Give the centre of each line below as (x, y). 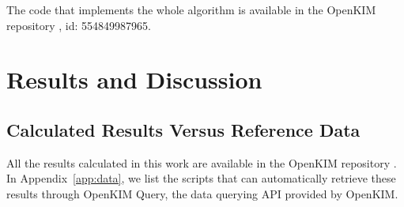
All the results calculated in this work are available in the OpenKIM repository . (202, 162)
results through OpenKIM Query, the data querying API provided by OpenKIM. (202, 193)
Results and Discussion (134, 79)
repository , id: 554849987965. (79, 25)
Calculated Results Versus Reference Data (183, 129)
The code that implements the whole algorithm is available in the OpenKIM (191, 9)
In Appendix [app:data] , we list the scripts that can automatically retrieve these (201, 178)
